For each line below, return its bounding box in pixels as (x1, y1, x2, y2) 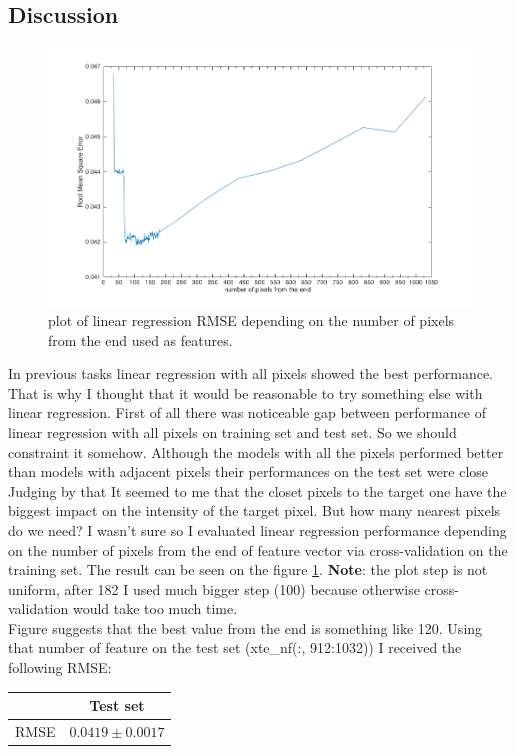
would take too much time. (72, 598, 238, 619)
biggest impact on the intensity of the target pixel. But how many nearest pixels (8, 500, 501, 521)
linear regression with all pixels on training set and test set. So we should (8, 421, 457, 442)
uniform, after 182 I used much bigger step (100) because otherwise (8, 578, 420, 599)
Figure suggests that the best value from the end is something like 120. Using (8, 617, 483, 638)
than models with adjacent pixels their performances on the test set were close (8, 461, 489, 482)
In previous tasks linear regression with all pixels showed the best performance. (8, 363, 493, 384)
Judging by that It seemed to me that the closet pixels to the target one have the (8, 480, 507, 501)
